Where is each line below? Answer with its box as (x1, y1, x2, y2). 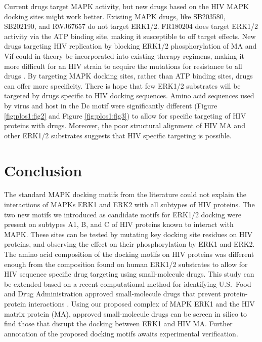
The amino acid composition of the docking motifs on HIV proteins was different (4, 249, 254, 259)
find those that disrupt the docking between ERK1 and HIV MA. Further (4, 318, 233, 329)
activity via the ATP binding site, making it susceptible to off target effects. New (4, 30, 256, 41)
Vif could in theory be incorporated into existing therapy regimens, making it (4, 50, 244, 61)
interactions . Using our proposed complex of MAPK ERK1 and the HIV (28, 298, 255, 309)
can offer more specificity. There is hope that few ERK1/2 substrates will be (4, 80, 241, 91)
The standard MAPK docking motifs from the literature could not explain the (4, 189, 246, 200)
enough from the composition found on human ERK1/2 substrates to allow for (4, 258, 248, 269)
